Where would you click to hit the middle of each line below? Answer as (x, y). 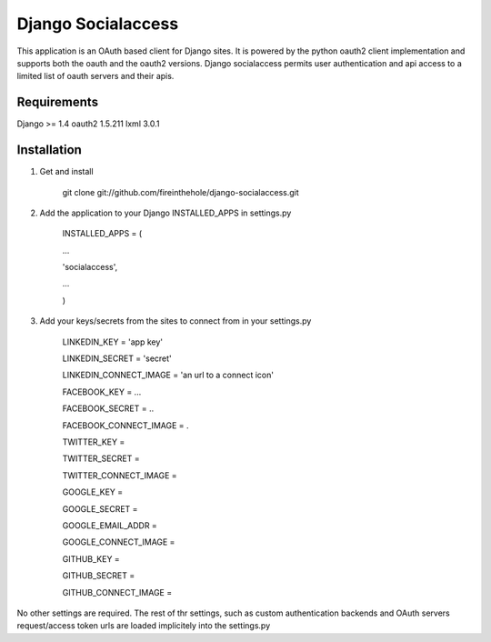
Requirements (58, 102)
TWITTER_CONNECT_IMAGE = (120, 475)
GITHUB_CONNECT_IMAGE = (117, 592)
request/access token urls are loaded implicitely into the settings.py (144, 626)
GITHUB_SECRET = (99, 576)
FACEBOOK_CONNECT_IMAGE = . (126, 425)
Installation (49, 150)
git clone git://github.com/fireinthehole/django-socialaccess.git (180, 192)
